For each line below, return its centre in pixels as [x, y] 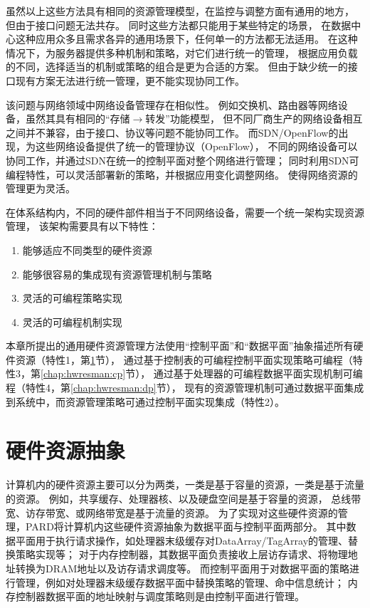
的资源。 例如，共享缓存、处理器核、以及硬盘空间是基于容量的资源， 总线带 [184, 498]
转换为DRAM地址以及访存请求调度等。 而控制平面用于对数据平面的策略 [182, 568]
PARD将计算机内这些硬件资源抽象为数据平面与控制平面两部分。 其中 [186, 526]
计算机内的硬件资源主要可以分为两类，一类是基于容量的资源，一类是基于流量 [185, 484]
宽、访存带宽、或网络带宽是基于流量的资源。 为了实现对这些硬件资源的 [172, 512]
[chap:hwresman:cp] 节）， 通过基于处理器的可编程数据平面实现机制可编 [202, 373]
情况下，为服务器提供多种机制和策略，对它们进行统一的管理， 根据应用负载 [182, 52]
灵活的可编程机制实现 [72, 321]
